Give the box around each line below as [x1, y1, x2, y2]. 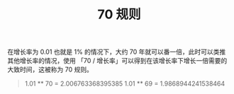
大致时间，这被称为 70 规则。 [7, 65, 94, 74]
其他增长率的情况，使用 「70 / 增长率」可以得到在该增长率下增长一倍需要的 [7, 57, 228, 65]
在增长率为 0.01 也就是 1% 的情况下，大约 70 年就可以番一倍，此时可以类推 [7, 47, 226, 57]
